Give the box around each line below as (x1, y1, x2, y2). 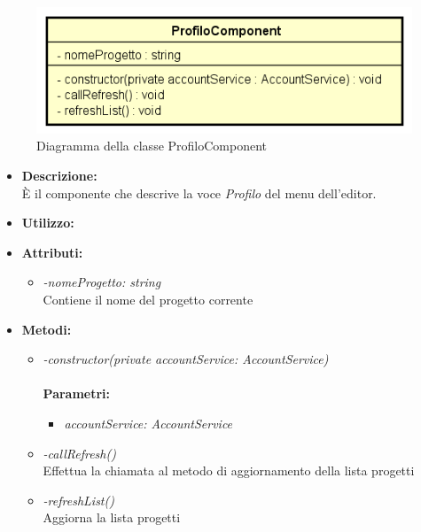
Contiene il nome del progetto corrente (43, 289, 253, 308)
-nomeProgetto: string (43, 273, 161, 291)
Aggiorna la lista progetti (43, 508, 181, 527)
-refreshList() (43, 490, 114, 509)
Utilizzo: (21, 213, 74, 232)
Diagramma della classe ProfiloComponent (36, 136, 268, 155)
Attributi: (21, 243, 83, 261)
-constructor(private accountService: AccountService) (43, 350, 329, 368)
